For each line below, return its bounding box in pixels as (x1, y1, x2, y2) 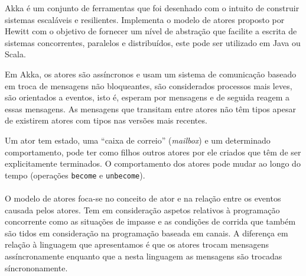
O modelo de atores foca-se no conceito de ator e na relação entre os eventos (5, 191, 281, 204)
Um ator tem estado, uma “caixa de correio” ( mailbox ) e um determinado (5, 134, 271, 146)
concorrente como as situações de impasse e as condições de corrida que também (5, 215, 296, 228)
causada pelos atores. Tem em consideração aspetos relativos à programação (5, 203, 280, 216)
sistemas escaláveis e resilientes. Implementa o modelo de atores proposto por (5, 13, 285, 25)
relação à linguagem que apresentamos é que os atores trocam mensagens (5, 238, 269, 251)
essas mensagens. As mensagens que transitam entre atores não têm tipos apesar (5, 102, 296, 115)
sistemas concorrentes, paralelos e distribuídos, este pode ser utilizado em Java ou (5, 36, 301, 48)
